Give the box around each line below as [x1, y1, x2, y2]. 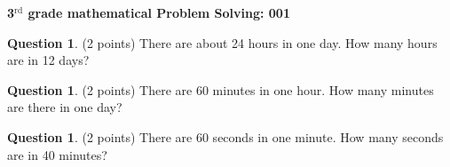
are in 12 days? [7, 51, 90, 69]
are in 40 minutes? [7, 145, 107, 163]
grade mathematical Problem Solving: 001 [28, 4, 290, 21]
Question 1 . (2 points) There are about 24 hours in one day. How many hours [7, 33, 438, 52]
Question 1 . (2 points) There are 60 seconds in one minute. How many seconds [7, 127, 444, 146]
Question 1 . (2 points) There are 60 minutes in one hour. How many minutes [7, 80, 434, 99]
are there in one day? [7, 98, 122, 116]
